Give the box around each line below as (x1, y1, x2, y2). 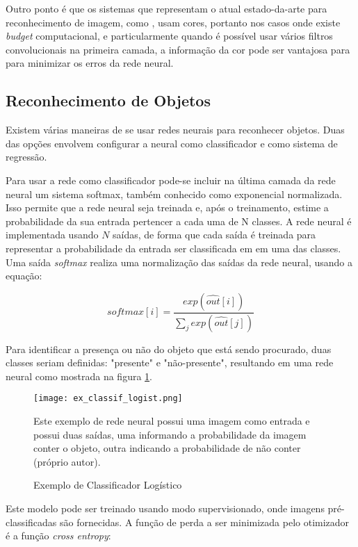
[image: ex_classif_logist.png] (33, 393, 183, 404)
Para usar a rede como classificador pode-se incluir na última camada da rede (6, 172, 336, 187)
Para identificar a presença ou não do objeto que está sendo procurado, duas (6, 341, 332, 356)
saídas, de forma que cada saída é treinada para (113, 227, 316, 242)
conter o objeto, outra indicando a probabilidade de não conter (33, 441, 301, 455)
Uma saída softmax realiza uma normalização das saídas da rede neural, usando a (6, 254, 352, 269)
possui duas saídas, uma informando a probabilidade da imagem (33, 427, 307, 441)
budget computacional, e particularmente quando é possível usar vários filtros (6, 28, 333, 43)
